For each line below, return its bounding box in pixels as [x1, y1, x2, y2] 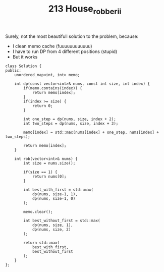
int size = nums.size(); [23, 160, 76, 166]
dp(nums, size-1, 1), [32, 191, 78, 197]
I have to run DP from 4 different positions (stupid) [12, 48, 118, 55]
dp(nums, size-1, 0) [32, 196, 76, 201]
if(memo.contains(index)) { [23, 85, 82, 91]
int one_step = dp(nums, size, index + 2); [23, 117, 116, 122]
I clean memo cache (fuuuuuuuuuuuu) [12, 43, 92, 49]
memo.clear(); [23, 209, 53, 214]
